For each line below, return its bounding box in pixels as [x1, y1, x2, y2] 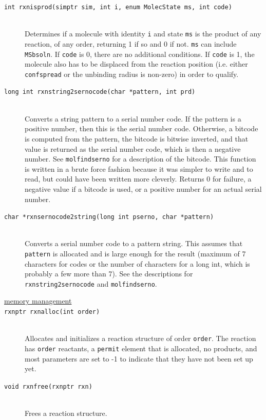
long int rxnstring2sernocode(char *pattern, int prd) [4, 88, 196, 96]
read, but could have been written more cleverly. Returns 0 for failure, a [25, 173, 252, 184]
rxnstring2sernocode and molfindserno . [25, 278, 157, 289]
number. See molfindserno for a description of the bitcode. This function [25, 153, 256, 164]
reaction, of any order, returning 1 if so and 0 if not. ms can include [25, 38, 237, 49]
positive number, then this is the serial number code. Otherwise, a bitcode [25, 123, 258, 134]
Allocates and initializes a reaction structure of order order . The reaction [25, 333, 256, 344]
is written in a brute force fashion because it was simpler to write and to [25, 163, 253, 174]
